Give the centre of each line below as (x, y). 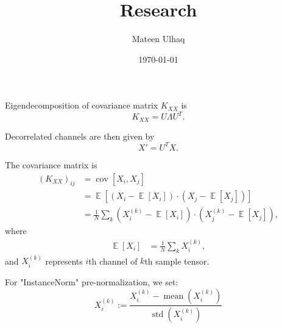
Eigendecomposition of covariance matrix (82, 105)
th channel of (113, 261)
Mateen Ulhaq (158, 39)
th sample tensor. (177, 261)
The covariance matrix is (51, 164)
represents (64, 261)
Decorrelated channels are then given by (80, 136)
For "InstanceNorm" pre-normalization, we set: (92, 281)
